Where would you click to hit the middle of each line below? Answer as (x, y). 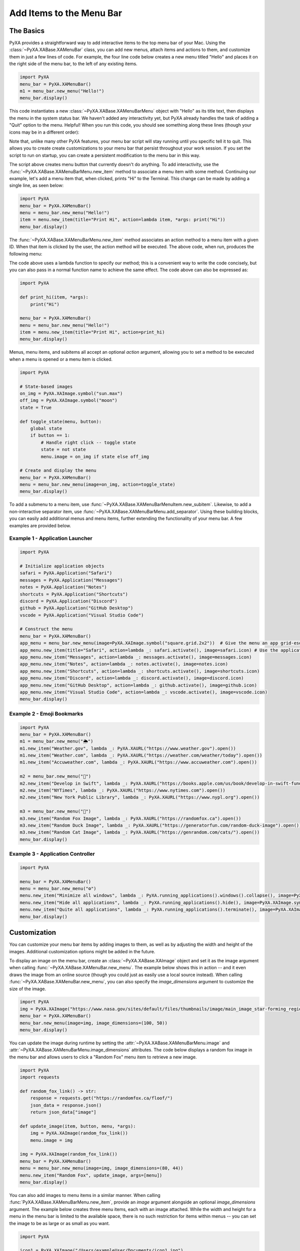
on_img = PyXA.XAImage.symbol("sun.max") (71, 394)
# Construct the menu (46, 629)
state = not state (63, 450)
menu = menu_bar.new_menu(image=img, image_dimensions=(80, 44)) (101, 1168)
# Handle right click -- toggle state (88, 442)
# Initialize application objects (62, 566)
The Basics (27, 31)
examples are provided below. (40, 525)
